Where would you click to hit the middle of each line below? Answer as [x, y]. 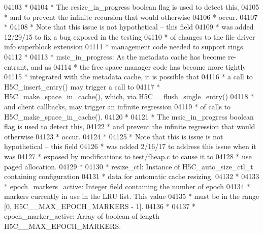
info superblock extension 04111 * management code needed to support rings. [125, 47]
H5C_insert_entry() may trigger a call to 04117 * [82, 86]
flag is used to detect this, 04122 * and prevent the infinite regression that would [130, 126]
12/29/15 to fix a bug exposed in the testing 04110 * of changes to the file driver [130, 36]
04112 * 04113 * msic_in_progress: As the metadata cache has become [115, 56]
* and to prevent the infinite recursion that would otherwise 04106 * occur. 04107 [131, 17]
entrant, [17, 66]
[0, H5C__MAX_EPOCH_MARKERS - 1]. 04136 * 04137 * [100, 206]
